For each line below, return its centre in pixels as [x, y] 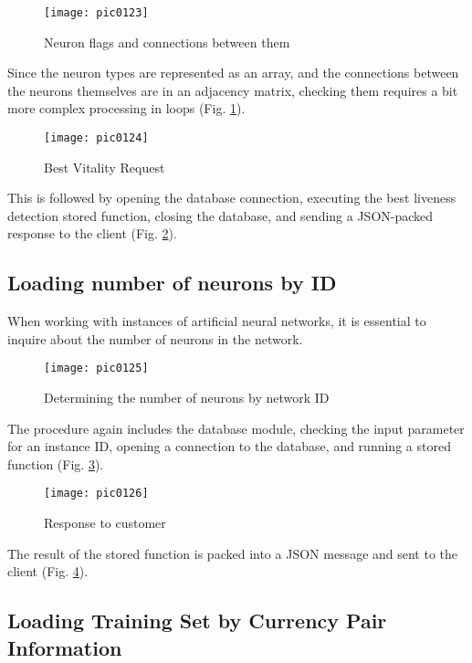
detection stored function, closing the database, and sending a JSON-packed [220, 215]
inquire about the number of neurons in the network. [155, 338]
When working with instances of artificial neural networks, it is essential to [217, 321]
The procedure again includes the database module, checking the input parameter [236, 428]
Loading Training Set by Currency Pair [197, 621]
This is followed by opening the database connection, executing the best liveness [232, 198]
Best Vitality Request [105, 167]
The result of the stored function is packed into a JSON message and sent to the [233, 553]
